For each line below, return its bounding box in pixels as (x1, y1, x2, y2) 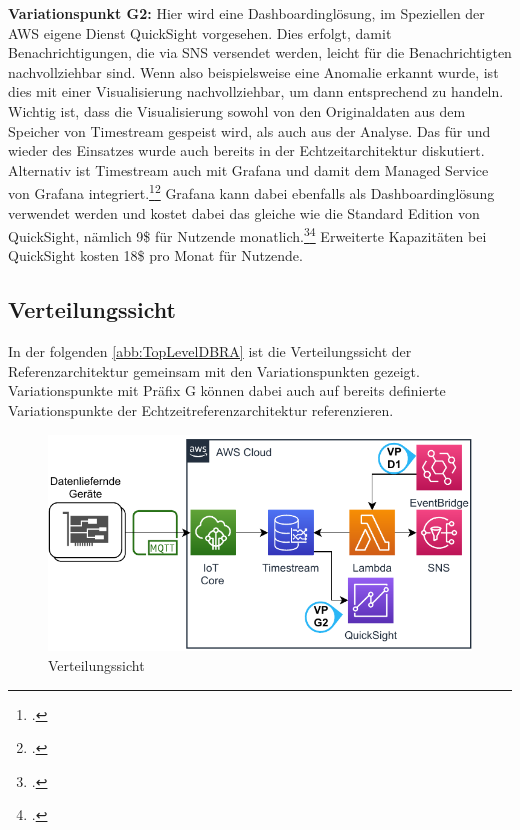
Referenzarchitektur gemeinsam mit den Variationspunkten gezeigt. (8, 360, 420, 381)
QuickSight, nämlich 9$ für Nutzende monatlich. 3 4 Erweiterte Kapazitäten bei (8, 223, 487, 246)
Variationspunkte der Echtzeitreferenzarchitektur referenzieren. (8, 400, 394, 421)
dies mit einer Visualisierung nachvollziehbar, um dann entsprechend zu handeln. (8, 81, 504, 102)
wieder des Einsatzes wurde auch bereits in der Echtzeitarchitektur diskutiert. (8, 140, 485, 161)
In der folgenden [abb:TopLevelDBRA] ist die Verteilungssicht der (8, 341, 412, 362)
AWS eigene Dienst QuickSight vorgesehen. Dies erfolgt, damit (8, 22, 392, 43)
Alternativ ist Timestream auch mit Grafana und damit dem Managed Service (8, 159, 489, 180)
